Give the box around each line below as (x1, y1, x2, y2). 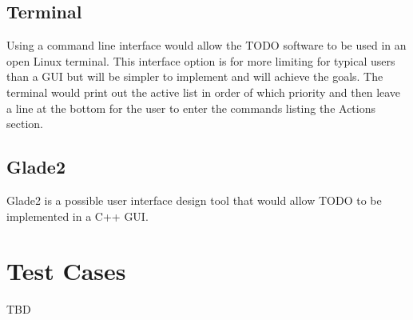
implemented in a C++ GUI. (6, 207, 149, 224)
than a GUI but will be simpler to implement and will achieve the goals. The (6, 68, 383, 85)
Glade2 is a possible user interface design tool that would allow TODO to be (6, 191, 382, 208)
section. (6, 115, 43, 132)
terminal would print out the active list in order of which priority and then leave (6, 83, 401, 100)
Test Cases (6, 254, 126, 287)
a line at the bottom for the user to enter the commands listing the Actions (6, 99, 375, 116)
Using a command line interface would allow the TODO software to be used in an (6, 37, 407, 54)
